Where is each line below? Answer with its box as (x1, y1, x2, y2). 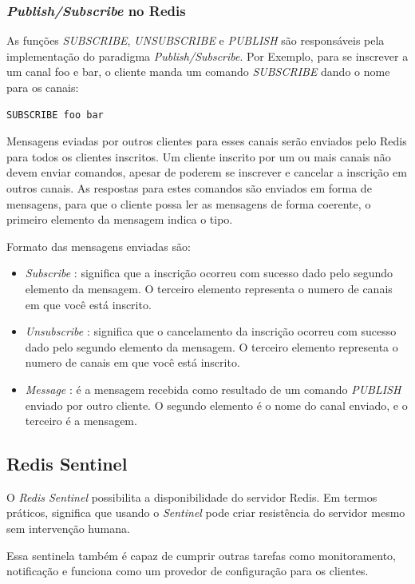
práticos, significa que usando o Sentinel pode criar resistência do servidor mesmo (6, 504, 405, 521)
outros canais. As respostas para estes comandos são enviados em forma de (6, 179, 372, 196)
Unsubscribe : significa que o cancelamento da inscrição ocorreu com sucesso (25, 323, 397, 340)
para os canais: (6, 79, 79, 95)
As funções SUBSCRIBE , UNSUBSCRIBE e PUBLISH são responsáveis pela (6, 32, 385, 49)
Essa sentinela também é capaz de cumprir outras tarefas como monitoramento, (6, 546, 396, 563)
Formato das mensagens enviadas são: (6, 237, 191, 254)
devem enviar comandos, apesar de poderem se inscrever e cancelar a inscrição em (6, 164, 407, 181)
